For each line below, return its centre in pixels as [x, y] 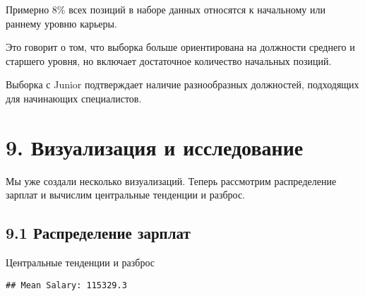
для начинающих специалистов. [74, 98]
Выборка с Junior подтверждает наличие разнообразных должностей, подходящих [182, 84]
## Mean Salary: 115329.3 [66, 285]
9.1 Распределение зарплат [98, 233]
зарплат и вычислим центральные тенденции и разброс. [126, 195]
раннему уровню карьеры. [61, 23]
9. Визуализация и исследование [155, 147]
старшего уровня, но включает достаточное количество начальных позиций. [169, 60]
